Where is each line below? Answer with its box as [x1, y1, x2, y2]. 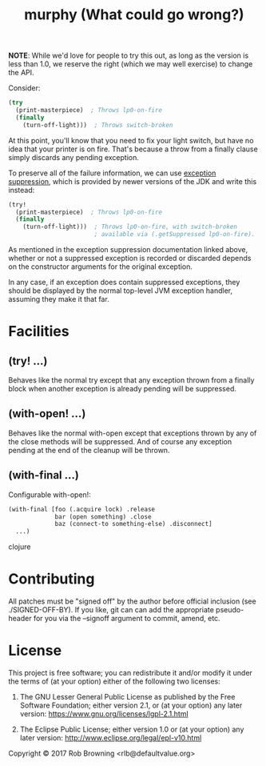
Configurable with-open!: [8, 490, 92, 499]
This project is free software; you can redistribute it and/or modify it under [8, 668, 253, 678]
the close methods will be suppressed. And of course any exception [8, 436, 232, 446]
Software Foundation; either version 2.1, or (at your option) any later [19, 700, 243, 710]
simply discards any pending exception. [8, 152, 140, 162]
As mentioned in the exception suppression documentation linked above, [8, 245, 248, 255]
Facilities [8, 323, 69, 341]
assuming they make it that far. [8, 295, 109, 304]
